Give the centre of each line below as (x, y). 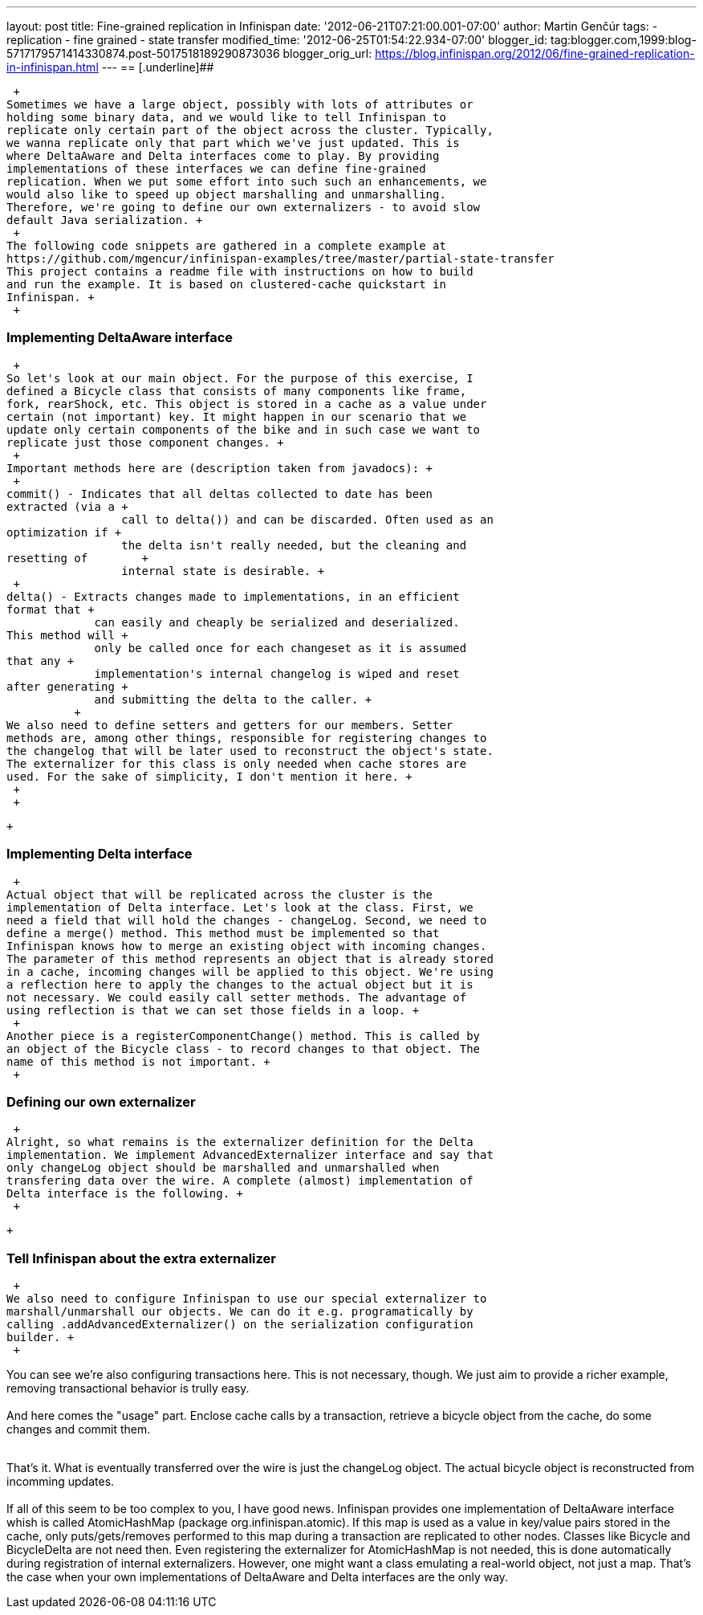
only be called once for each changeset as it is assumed (280, 648)
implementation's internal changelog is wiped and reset (277, 673)
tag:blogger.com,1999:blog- (624, 40)
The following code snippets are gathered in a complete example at (226, 246)
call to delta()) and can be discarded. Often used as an (307, 519)
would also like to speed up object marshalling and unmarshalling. (226, 194)
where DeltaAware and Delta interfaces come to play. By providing (223, 156)
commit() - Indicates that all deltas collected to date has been (220, 493)
